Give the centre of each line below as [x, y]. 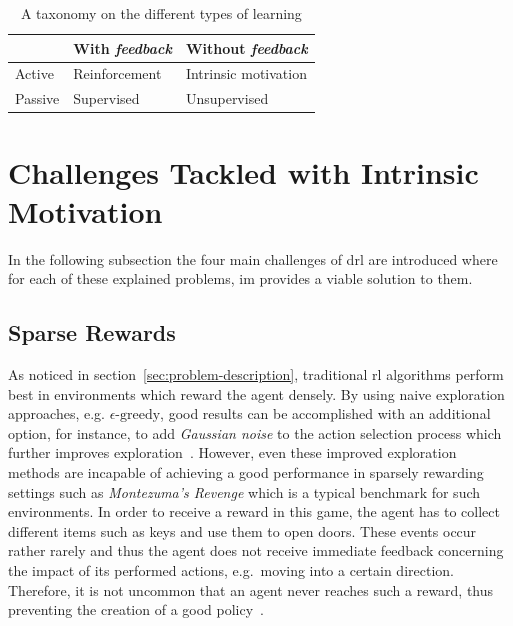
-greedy [138, 415]
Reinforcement [117, 73]
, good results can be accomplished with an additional [325, 413]
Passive [37, 98]
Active [34, 73]
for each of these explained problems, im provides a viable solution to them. [240, 278]
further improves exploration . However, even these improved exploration [232, 452]
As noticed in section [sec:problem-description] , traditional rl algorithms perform [256, 374]
